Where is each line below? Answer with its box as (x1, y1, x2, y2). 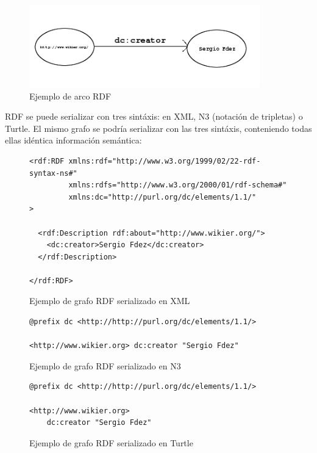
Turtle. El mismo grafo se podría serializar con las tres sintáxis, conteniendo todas (5, 121, 312, 134)
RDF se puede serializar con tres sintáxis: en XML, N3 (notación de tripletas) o (5, 110, 303, 123)
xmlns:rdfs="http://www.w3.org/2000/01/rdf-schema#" (68, 181, 287, 190)
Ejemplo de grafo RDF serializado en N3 (29, 359, 181, 372)
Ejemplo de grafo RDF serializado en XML (29, 294, 190, 307)
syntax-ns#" (29, 169, 77, 178)
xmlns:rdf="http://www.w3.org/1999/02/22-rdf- (68, 156, 261, 165)
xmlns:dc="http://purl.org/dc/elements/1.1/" (68, 192, 257, 201)
